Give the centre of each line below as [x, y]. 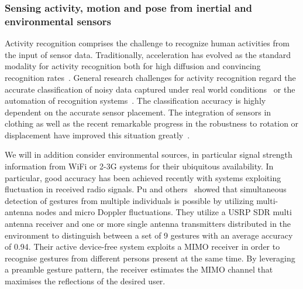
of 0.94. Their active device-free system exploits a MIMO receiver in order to [142, 246]
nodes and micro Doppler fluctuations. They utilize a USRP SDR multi [164, 212]
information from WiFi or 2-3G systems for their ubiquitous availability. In [139, 166]
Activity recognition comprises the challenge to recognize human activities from [147, 43]
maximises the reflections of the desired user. [85, 281]
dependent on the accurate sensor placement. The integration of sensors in [138, 112]
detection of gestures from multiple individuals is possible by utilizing [129, 200]
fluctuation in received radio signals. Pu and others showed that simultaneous [146, 189]
